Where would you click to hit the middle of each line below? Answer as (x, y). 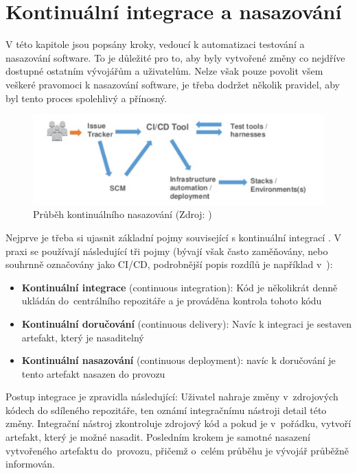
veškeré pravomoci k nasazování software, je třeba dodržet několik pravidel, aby (173, 84)
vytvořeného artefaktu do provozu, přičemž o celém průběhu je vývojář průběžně (177, 450)
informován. (31, 464)
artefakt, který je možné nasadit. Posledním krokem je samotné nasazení (158, 437)
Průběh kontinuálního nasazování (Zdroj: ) (123, 214)
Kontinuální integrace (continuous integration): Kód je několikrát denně (180, 287)
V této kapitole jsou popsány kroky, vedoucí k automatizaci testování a (155, 44)
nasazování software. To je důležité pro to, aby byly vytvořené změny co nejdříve (175, 57)
